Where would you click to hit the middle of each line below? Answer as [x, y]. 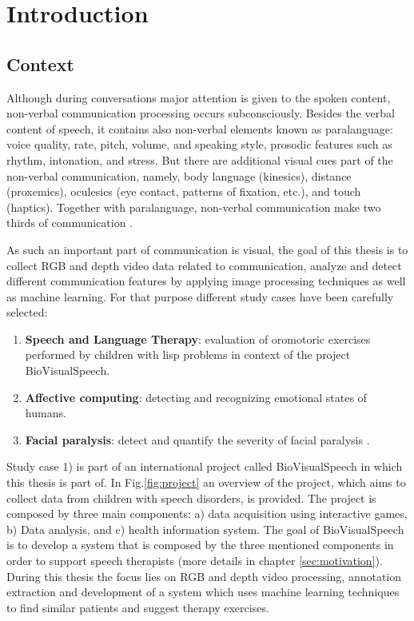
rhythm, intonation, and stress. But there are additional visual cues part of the [200, 159]
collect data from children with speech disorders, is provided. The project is [191, 498]
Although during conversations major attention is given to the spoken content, [199, 97]
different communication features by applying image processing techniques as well [206, 281]
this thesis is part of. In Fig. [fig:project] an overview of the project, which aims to [206, 482]
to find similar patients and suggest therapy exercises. [138, 607]
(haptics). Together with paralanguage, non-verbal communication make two [194, 207]
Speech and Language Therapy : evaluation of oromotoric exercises [198, 338]
